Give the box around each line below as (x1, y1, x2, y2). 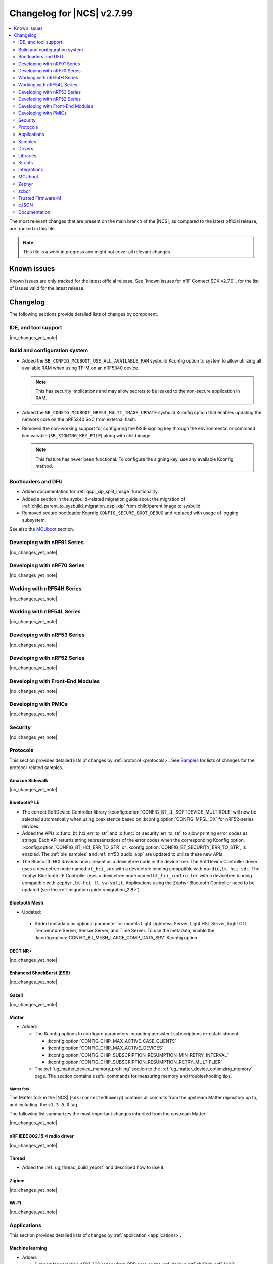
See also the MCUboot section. (9, 526, 74, 532)
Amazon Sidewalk (9, 777, 48, 783)
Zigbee (9, 1178, 25, 1184)
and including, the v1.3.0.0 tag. (9, 1101, 79, 1107)
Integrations (18, 167, 43, 173)
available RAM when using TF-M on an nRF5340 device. (22, 365, 140, 371)
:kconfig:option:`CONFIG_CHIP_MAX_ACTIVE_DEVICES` (47, 1045, 164, 1051)
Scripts (18, 159, 33, 165)
